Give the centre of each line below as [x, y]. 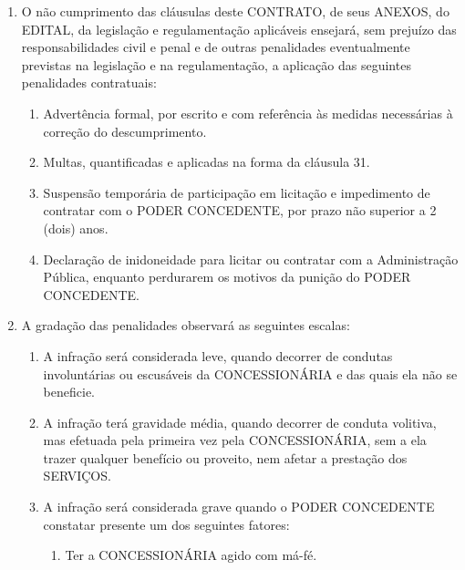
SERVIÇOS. [77, 476]
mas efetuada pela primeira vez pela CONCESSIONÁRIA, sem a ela [235, 440]
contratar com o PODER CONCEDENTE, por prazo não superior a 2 [240, 210]
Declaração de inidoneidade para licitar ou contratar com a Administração [251, 259]
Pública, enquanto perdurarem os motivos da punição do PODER [227, 277]
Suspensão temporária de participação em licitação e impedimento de [237, 192]
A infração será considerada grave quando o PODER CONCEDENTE [239, 507]
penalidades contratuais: [89, 83]
